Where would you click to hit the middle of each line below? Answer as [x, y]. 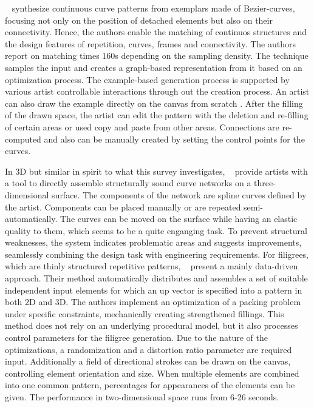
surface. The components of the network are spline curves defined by [179, 194]
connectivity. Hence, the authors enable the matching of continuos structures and [156, 32]
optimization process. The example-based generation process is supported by [147, 79]
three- [265, 183]
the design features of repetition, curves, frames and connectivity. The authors [150, 43]
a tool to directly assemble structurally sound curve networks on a [128, 183]
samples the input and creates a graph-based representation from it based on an [154, 67]
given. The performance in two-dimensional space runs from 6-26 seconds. [142, 397]
